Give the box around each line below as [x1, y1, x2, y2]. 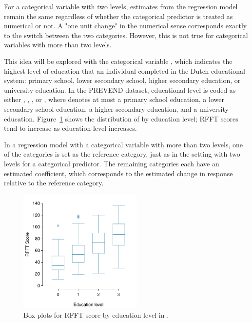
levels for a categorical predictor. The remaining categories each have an [4, 158, 219, 168]
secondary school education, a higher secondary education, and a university [4, 103, 229, 114]
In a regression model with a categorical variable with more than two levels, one [4, 139, 243, 149]
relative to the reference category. [4, 178, 104, 188]
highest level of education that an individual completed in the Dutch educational [4, 65, 245, 76]
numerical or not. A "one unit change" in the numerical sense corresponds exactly [4, 20, 247, 31]
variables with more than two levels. [4, 40, 112, 50]
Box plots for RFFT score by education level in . [23, 310, 169, 320]
